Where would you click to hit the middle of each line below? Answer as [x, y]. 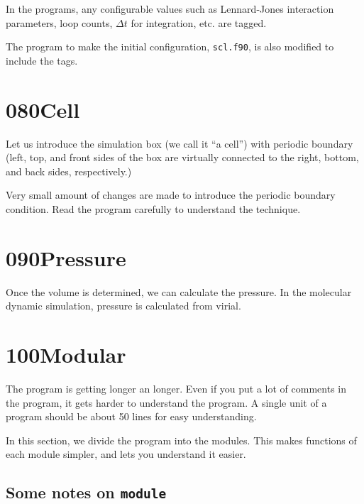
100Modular [66, 355]
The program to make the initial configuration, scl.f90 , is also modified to [170, 46]
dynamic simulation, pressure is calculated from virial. [123, 306]
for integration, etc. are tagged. [199, 22]
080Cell [43, 109]
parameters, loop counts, [59, 22]
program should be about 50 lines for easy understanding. [131, 416]
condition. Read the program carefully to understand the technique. [153, 208]
